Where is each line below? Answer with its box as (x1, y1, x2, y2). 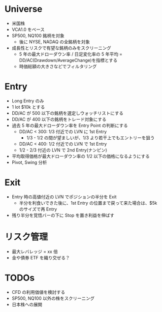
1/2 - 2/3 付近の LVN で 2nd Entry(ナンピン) (19, 147, 107, 153)
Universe (4, 3, 43, 15)
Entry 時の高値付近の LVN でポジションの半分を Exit (11, 193, 117, 200)
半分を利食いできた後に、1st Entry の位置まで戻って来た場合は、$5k (19, 200, 158, 206)
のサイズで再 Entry (19, 206, 57, 212)
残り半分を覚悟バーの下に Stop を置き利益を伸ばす (11, 212, 115, 218)
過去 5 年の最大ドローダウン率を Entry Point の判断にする (11, 122, 129, 128)
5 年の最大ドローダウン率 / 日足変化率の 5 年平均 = (19, 51, 123, 57)
